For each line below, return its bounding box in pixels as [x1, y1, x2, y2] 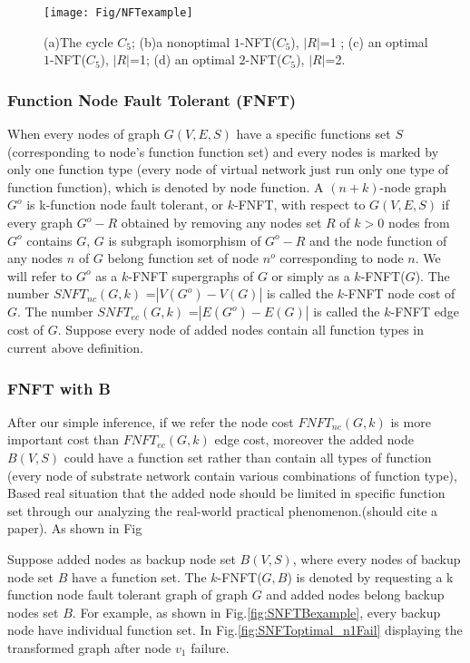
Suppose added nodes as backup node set [7, 549, 236, 568]
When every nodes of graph [7, 124, 161, 143]
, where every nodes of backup [292, 549, 461, 568]
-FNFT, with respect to [234, 195, 366, 214]
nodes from [387, 213, 450, 232]
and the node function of [309, 230, 447, 249]
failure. [191, 638, 230, 657]
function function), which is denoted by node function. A [7, 177, 324, 196]
